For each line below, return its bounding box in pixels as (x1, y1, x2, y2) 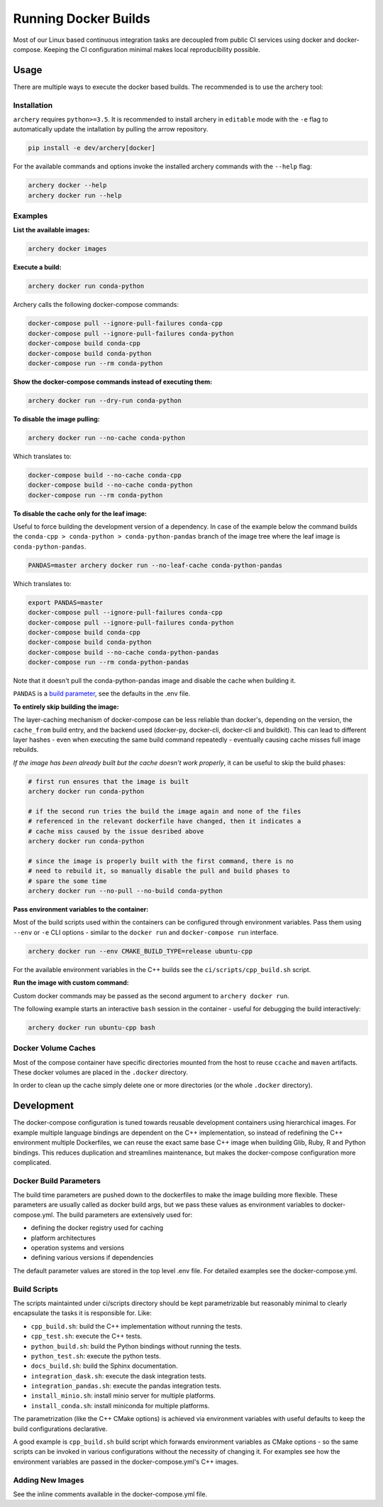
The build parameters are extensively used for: (55, 1210, 193, 1219)
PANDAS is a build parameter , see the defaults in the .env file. (13, 689, 191, 698)
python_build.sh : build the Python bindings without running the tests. (30, 1341, 242, 1350)
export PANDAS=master (28, 598, 104, 607)
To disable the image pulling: (13, 414, 100, 423)
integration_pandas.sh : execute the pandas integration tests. (30, 1382, 222, 1390)
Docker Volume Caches (13, 1043, 96, 1053)
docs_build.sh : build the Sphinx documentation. (30, 1361, 178, 1371)
